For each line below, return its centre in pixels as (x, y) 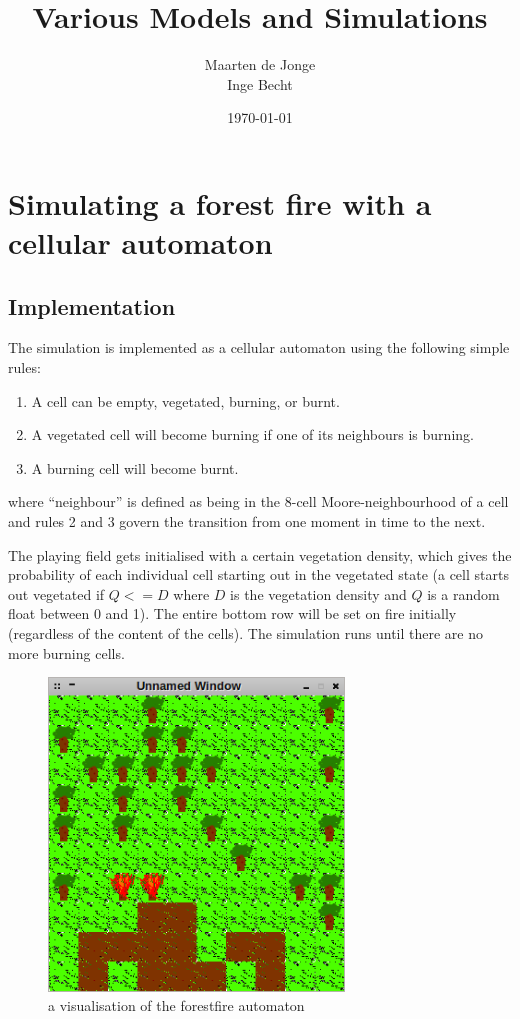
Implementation (92, 305)
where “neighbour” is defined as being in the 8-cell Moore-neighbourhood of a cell (258, 501)
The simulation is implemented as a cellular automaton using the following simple (259, 347)
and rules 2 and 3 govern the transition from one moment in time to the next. (247, 521)
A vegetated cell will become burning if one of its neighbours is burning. (252, 434)
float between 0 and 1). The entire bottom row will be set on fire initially (232, 613)
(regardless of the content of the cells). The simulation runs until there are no (246, 633)
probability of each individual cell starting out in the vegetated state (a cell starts (258, 574)
